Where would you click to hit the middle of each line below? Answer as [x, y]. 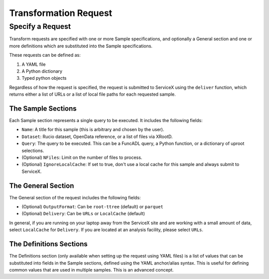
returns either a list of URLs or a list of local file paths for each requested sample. [93, 94]
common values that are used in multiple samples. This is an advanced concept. [91, 270]
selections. [33, 150]
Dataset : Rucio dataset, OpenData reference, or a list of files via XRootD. [97, 137]
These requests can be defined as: [45, 55]
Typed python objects [44, 78]
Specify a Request [40, 26]
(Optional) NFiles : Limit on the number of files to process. [82, 157]
